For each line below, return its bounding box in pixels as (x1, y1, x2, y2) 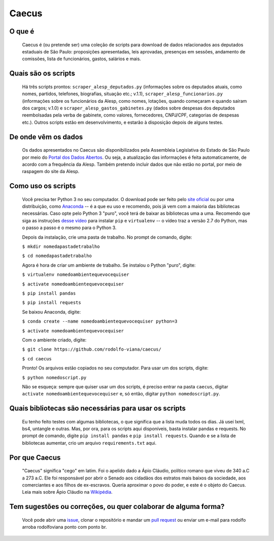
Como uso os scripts (9, 182, 76, 190)
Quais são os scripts (9, 69, 76, 78)
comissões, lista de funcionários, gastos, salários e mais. (22, 56, 142, 62)
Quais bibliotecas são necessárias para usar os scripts (9, 404, 186, 413)
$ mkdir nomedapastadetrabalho (22, 244, 100, 249)
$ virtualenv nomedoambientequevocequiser (22, 272, 129, 277)
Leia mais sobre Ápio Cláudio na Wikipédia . (22, 489, 113, 495)
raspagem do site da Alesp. (22, 168, 80, 175)
